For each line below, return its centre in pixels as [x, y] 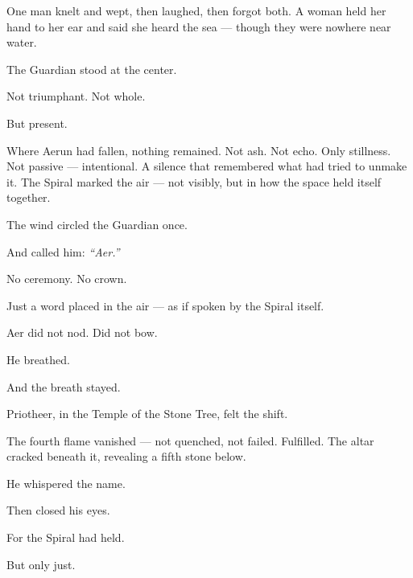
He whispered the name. [66, 483]
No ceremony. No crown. [67, 279]
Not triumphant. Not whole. [76, 96]
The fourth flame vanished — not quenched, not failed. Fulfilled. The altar [190, 440]
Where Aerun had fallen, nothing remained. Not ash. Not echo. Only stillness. [199, 150]
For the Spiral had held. [66, 537]
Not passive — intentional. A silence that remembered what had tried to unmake [207, 166]
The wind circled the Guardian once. [97, 224]
